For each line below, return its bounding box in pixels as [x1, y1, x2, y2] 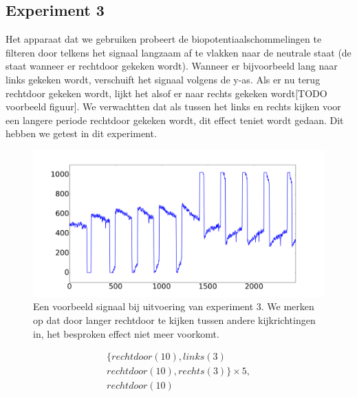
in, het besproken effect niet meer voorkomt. [33, 326, 219, 340]
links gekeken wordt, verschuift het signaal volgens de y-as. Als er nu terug [6, 72, 321, 86]
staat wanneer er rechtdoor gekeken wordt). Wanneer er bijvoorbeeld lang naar [6, 59, 338, 73]
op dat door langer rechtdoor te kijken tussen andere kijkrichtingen [33, 312, 316, 327]
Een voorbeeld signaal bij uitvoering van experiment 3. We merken [33, 299, 314, 314]
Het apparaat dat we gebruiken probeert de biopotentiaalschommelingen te [6, 32, 322, 46]
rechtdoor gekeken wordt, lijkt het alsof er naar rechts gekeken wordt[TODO [6, 85, 327, 100]
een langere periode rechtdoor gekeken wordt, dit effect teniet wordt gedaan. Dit [6, 112, 344, 127]
